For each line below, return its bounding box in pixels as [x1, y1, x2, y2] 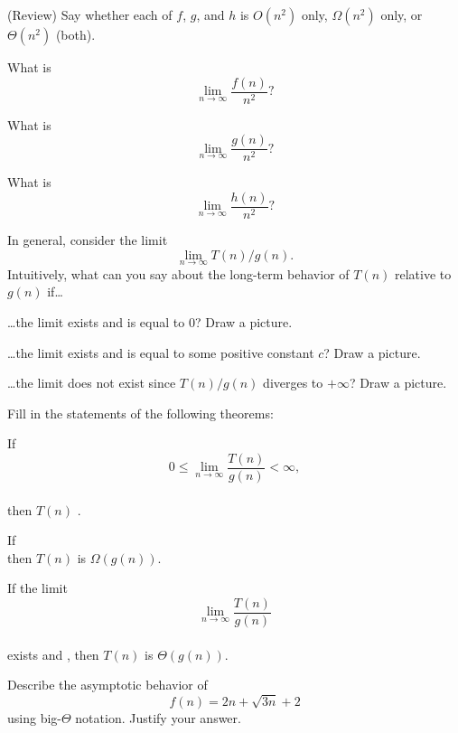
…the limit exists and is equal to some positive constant [7, 343, 314, 362]
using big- [7, 708, 61, 727]
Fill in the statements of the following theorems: [7, 403, 274, 422]
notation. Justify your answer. [75, 708, 241, 727]
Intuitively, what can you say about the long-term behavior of [7, 264, 350, 283]
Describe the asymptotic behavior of [7, 675, 208, 694]
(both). [55, 25, 96, 43]
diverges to [263, 373, 323, 392]
